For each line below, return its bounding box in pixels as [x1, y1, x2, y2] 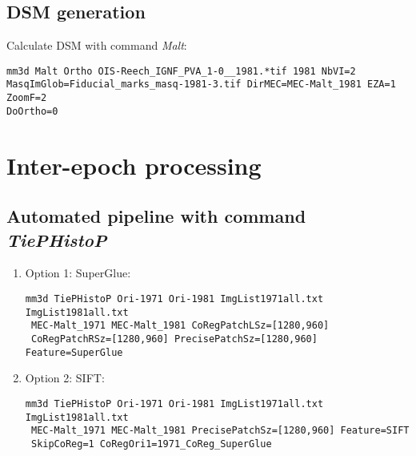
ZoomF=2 [6, 92, 47, 104]
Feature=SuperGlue [25, 346, 123, 358]
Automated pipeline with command [6, 204, 306, 228]
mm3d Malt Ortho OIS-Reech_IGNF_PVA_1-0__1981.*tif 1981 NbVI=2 [6, 65, 356, 77]
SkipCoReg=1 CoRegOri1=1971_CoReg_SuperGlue [30, 438, 272, 450]
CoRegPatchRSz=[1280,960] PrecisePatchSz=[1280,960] [30, 333, 318, 345]
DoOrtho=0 [6, 105, 58, 117]
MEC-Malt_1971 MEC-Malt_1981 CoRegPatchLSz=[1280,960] [30, 320, 330, 332]
